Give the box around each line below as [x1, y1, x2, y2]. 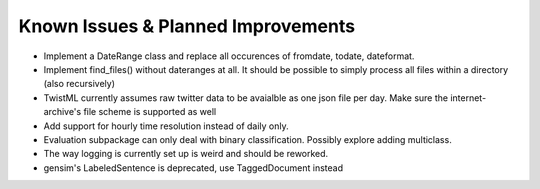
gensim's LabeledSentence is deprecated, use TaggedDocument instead [43, 161, 344, 174]
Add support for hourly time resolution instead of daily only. [43, 120, 289, 132]
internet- [450, 91, 487, 104]
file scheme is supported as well [83, 106, 217, 118]
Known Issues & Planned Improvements [18, 15, 355, 37]
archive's [43, 106, 82, 118]
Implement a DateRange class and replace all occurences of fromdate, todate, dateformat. [43, 50, 415, 62]
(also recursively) [43, 78, 115, 90]
